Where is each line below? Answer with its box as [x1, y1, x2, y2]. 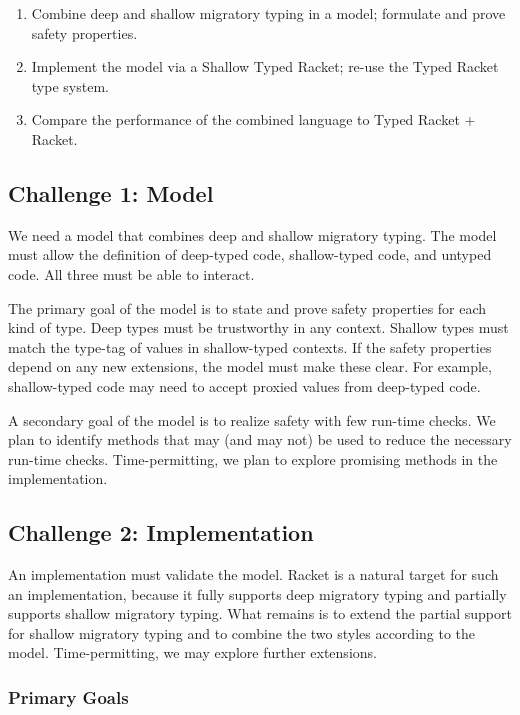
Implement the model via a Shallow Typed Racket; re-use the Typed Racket [31, 56, 499, 77]
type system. [31, 75, 109, 96]
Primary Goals [8, 684, 129, 709]
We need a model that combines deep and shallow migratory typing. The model [8, 224, 497, 245]
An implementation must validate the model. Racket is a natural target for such [8, 564, 499, 585]
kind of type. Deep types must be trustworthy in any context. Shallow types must [8, 317, 509, 338]
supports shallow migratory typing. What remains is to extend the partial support [8, 603, 512, 624]
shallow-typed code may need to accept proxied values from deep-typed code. [8, 375, 481, 396]
